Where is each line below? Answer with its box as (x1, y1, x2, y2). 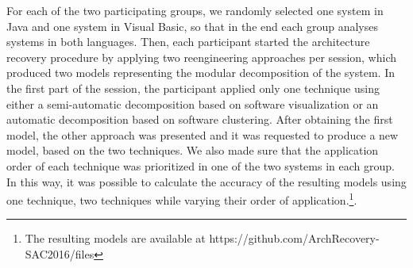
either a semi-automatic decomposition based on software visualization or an (6, 95, 379, 112)
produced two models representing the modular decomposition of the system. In (6, 64, 395, 81)
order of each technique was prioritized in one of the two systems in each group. (6, 157, 395, 174)
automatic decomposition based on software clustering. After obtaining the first (6, 111, 393, 128)
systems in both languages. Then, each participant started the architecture (6, 33, 370, 50)
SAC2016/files (25, 245, 95, 262)
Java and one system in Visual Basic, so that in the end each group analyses (6, 17, 378, 34)
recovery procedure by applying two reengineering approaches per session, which (6, 48, 397, 65)
